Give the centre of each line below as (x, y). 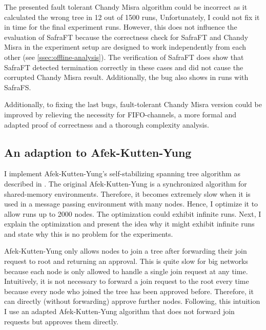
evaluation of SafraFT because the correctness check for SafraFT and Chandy (126, 37)
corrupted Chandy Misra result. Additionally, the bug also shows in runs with (126, 77)
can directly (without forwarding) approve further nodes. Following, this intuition (132, 301)
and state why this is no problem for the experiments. (89, 233)
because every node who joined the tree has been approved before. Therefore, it (129, 291)
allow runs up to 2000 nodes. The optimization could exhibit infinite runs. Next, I (133, 213)
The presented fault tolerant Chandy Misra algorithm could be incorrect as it (126, 7)
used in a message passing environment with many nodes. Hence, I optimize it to (131, 204)
